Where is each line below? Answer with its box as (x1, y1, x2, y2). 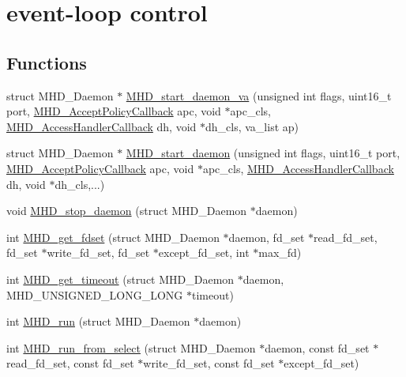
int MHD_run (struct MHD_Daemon (6, 313, 190, 330)
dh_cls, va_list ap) (205, 118, 299, 134)
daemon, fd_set (228, 228, 305, 245)
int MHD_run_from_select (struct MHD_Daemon (6, 339, 256, 356)
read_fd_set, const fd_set (6, 355, 134, 371)
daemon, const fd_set (265, 339, 370, 356)
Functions (6, 50, 87, 74)
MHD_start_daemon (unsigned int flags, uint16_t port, (126, 145, 400, 161)
